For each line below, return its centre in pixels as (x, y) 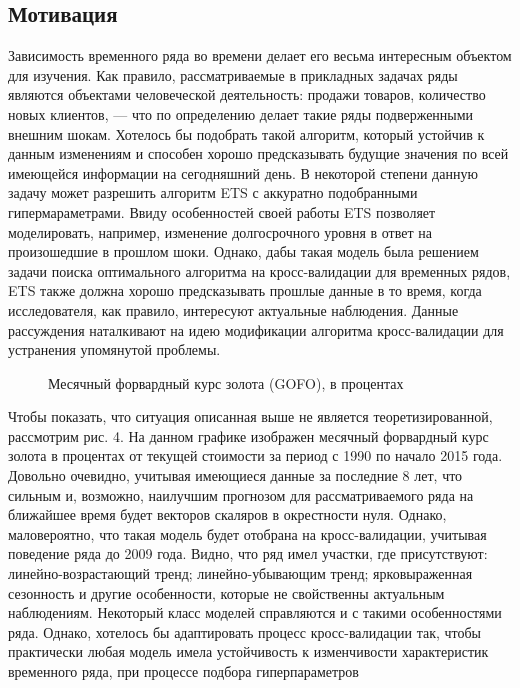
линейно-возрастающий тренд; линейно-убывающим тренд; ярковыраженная (240, 573)
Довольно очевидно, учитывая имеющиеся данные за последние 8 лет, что (235, 475)
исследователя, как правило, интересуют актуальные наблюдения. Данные (233, 309)
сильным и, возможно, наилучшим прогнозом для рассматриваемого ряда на (241, 494)
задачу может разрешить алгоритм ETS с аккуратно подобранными (213, 192)
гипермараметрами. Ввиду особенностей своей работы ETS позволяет (222, 211)
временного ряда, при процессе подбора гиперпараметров (183, 671)
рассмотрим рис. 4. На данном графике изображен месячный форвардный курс (248, 435)
